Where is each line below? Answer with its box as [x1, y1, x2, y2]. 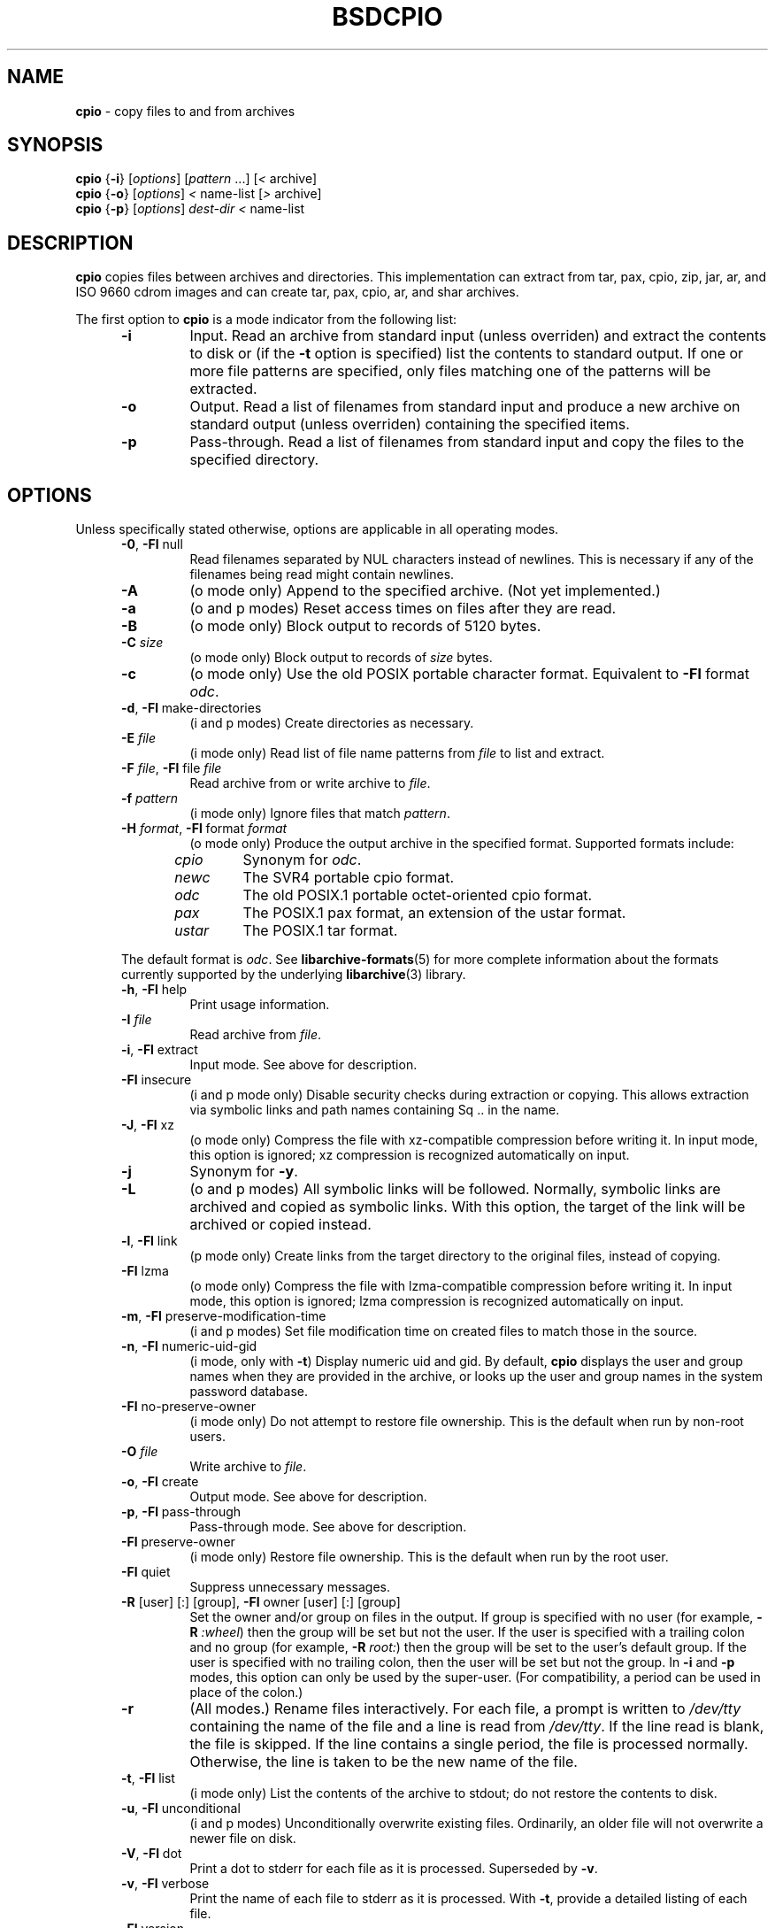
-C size [121, 635, 164, 651]
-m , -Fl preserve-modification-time [121, 1308, 326, 1324]
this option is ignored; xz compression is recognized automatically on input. [189, 1147, 630, 1163]
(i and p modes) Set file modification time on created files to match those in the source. [189, 1323, 698, 1339]
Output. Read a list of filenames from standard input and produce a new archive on [189, 397, 740, 416]
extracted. [189, 380, 257, 398]
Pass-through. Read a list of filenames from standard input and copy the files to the [189, 433, 744, 451]
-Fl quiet [121, 1564, 171, 1580]
